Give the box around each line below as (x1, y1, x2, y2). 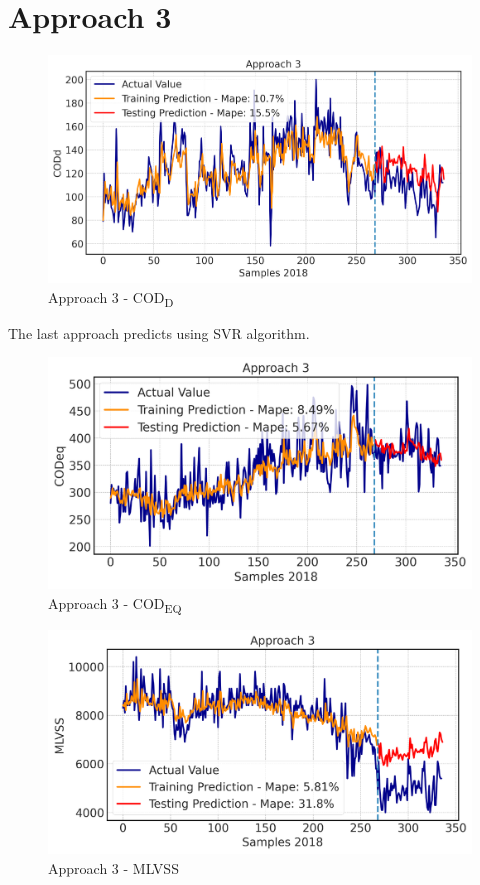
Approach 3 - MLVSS (48, 857, 179, 878)
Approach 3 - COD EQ (48, 592, 182, 616)
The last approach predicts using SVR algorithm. (8, 322, 310, 343)
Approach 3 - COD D (48, 286, 174, 310)
